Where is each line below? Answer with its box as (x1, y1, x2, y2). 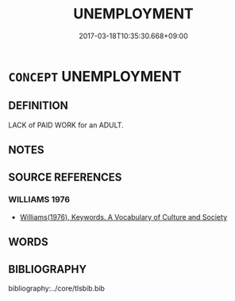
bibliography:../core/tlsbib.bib (8, 283, 106, 293)
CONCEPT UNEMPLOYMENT (8, 67, 183, 85)
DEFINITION (8, 99, 69, 112)
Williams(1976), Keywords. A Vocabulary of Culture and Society (19, 212, 228, 221)
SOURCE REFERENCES (8, 170, 122, 184)
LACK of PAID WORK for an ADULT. (8, 120, 125, 130)
